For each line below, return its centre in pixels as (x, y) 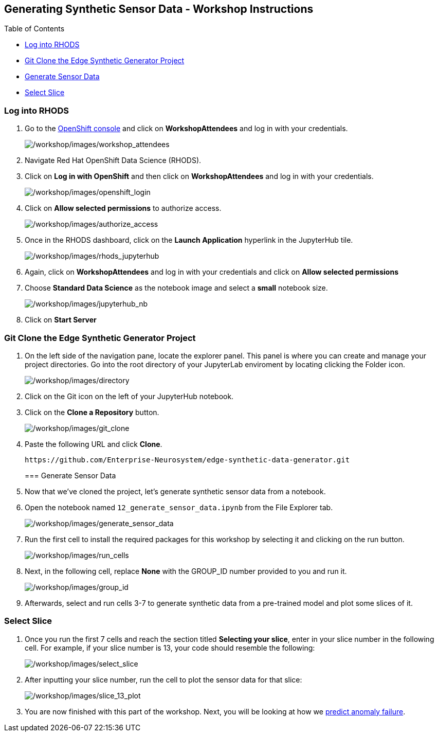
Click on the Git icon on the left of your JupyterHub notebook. (129, 396)
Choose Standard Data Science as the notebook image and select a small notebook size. (176, 288)
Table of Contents (34, 29)
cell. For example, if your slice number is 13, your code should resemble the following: (170, 648)
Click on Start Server (61, 320)
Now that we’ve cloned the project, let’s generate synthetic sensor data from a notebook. (175, 491)
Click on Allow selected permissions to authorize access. (123, 208)
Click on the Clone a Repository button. (92, 412)
